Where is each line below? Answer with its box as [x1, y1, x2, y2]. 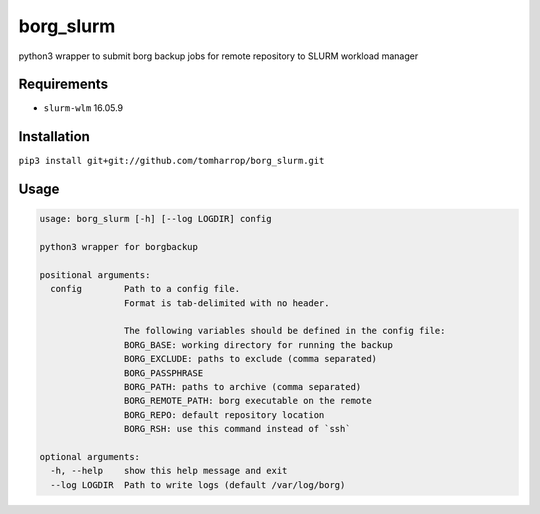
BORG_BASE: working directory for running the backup [123, 339, 394, 350]
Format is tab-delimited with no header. [123, 297, 330, 309]
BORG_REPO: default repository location [123, 409, 325, 420]
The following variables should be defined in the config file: [123, 325, 446, 337]
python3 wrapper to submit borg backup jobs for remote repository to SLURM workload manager [18, 50, 419, 62]
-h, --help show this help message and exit [50, 465, 288, 477]
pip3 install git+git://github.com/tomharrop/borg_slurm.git [18, 155, 325, 167]
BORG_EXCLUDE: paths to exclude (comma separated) [123, 353, 378, 365]
